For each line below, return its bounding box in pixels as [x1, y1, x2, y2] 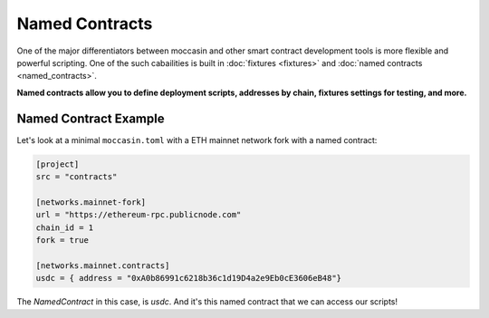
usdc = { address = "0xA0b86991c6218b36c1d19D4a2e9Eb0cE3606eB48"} [35, 273, 342, 284]
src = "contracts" [35, 172, 118, 181]
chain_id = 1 [35, 222, 94, 233]
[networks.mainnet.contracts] [35, 260, 170, 271]
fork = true [35, 235, 90, 245]
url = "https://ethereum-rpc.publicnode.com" [35, 209, 242, 220]
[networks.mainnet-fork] [35, 197, 147, 207]
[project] [35, 159, 80, 169]
